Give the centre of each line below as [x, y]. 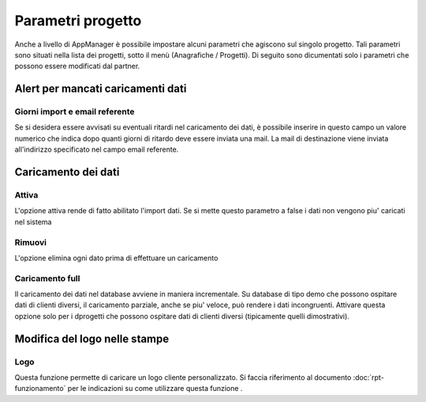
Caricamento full [47, 278]
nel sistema [33, 222]
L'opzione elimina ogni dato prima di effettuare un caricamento [116, 257]
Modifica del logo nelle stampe [92, 338]
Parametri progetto [78, 21]
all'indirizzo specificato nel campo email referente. [97, 149]
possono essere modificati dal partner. [77, 66]
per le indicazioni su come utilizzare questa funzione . [155, 389]
